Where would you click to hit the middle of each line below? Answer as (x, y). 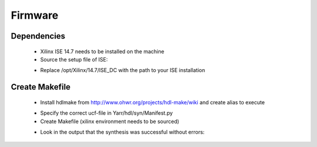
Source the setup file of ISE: (74, 59)
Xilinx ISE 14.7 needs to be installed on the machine (102, 51)
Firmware (35, 15)
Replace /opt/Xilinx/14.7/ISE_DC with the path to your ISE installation (123, 70)
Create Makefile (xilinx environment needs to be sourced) (110, 121)
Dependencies (38, 36)
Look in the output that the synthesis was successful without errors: (122, 132)
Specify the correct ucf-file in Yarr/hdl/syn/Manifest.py (107, 113)
